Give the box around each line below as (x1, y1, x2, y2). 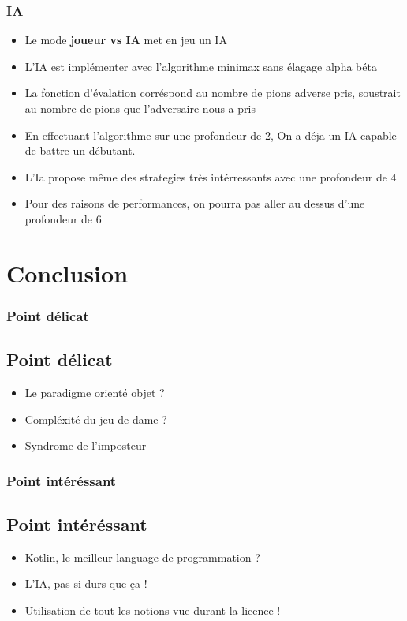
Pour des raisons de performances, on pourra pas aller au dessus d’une (24, 195, 365, 211)
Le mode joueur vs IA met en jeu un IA (24, 32, 227, 48)
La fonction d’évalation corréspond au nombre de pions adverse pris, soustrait (24, 84, 401, 101)
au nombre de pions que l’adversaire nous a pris (24, 100, 256, 116)
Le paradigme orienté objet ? (24, 383, 165, 400)
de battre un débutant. (24, 142, 136, 159)
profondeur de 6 (24, 210, 102, 226)
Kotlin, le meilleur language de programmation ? (24, 548, 260, 565)
